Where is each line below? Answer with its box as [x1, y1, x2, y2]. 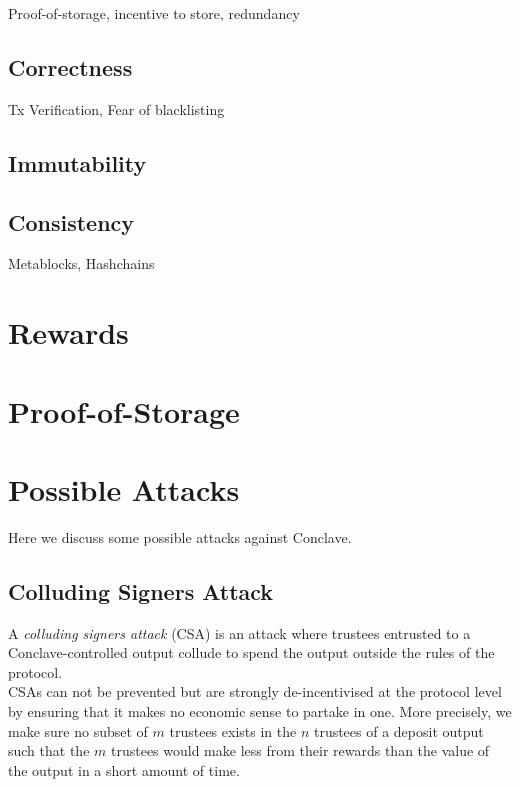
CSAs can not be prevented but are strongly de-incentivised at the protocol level [8, 681, 502, 702]
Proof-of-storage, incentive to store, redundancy [8, 3, 300, 23]
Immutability [8, 147, 147, 178]
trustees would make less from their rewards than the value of [110, 740, 490, 761]
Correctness [8, 51, 133, 82]
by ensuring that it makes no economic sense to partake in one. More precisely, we [8, 701, 512, 722]
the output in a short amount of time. [8, 759, 240, 780]
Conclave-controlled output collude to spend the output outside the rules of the [8, 642, 495, 663]
